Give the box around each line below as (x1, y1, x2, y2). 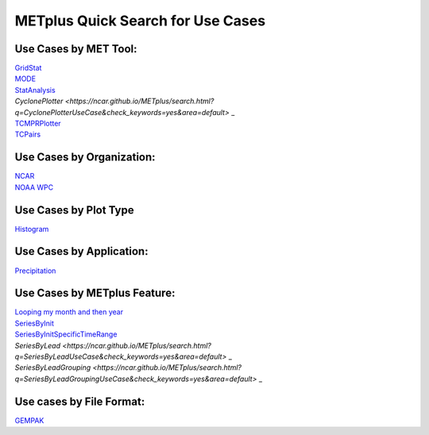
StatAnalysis (14, 85, 56, 94)
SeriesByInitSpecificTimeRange (14, 329, 118, 339)
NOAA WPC (14, 183, 54, 192)
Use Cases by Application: (14, 244, 149, 258)
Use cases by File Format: (14, 395, 145, 408)
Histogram (14, 224, 49, 233)
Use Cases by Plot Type (14, 203, 134, 217)
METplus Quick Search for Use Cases (14, 12, 266, 29)
